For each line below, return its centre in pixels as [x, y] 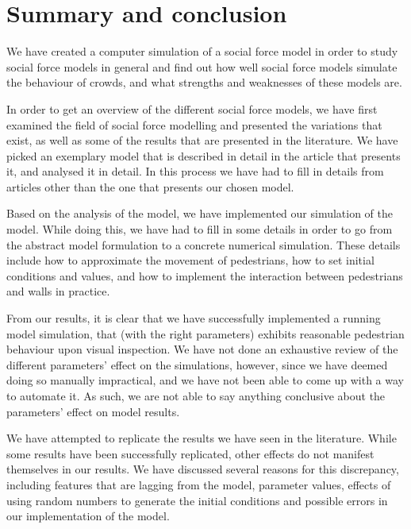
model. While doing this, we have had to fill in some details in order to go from [200, 229]
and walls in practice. [58, 291]
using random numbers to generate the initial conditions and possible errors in [197, 500]
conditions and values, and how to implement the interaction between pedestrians [205, 275]
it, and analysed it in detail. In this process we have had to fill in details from [195, 171]
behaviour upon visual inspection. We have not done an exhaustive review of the [202, 349]
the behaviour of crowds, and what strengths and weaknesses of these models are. [204, 82]
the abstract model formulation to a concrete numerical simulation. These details [204, 244]
